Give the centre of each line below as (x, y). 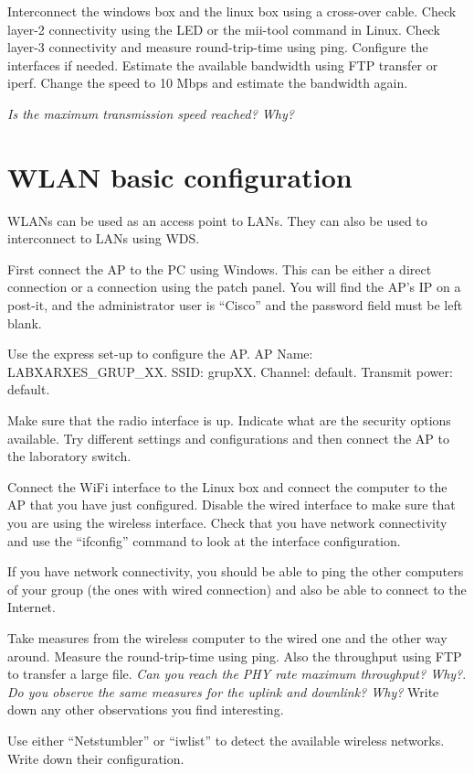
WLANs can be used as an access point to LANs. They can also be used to (217, 220)
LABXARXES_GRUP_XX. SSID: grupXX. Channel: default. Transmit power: (230, 371)
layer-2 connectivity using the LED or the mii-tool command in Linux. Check (224, 29)
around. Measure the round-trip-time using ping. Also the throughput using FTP (235, 656)
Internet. (32, 607)
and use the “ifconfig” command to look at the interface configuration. (204, 540)
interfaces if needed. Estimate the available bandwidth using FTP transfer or (223, 64)
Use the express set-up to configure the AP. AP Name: (160, 354)
